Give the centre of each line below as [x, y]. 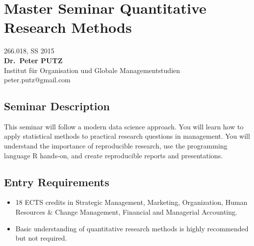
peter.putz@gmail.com [37, 80]
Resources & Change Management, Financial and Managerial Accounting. [126, 212]
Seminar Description [57, 106]
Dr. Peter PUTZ [33, 60]
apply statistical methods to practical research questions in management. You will [127, 136]
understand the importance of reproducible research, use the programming [116, 146]
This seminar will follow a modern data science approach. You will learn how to [124, 126]
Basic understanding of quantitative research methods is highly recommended [132, 228]
